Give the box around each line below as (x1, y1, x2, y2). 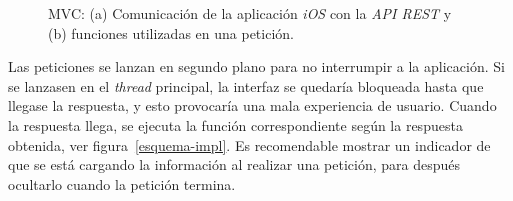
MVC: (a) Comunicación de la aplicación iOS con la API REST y (48, 3, 452, 23)
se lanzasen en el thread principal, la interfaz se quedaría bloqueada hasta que (8, 75, 484, 96)
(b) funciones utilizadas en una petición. (48, 22, 294, 43)
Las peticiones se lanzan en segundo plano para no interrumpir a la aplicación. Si (8, 56, 505, 77)
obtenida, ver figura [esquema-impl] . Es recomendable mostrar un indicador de (8, 134, 491, 155)
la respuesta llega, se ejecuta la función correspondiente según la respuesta (8, 114, 463, 135)
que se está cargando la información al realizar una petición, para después (8, 154, 461, 175)
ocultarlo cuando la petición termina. (8, 173, 236, 194)
